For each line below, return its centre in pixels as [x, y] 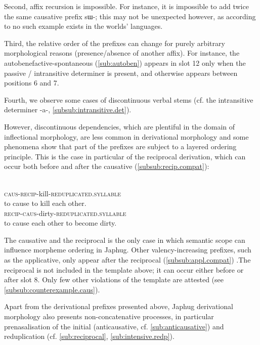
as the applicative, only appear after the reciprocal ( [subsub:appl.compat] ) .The [127, 260]
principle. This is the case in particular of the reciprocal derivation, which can [125, 156]
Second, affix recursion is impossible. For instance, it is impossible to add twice [126, 6]
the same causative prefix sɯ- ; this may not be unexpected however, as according [130, 16]
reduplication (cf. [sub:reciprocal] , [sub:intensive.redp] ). [89, 336]
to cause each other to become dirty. [60, 223]
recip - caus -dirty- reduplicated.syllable [65, 213]
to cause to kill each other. [45, 203]
